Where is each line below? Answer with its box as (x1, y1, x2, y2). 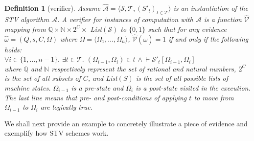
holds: (4, 44, 22, 54)
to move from (194, 92, 234, 102)
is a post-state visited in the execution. (136, 83, 251, 93)
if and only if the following (168, 33, 249, 44)
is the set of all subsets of (4, 73, 81, 83)
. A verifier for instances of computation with (57, 14, 193, 24)
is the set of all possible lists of (136, 73, 229, 83)
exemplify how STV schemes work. (4, 128, 109, 138)
